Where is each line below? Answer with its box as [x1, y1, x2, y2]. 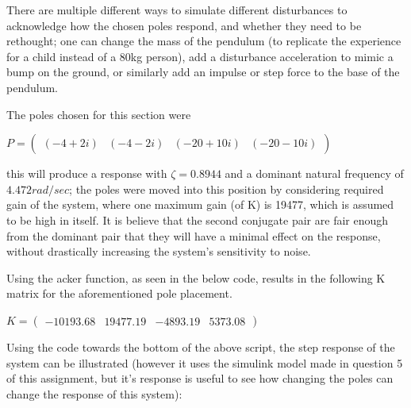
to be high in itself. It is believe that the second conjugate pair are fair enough [6, 211, 389, 228]
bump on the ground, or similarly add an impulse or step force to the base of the [6, 64, 400, 80]
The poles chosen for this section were [6, 106, 191, 122]
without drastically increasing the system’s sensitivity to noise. [6, 243, 311, 260]
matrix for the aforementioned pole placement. [6, 285, 232, 302]
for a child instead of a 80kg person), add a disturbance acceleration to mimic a [6, 48, 394, 64]
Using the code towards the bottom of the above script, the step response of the [6, 338, 395, 355]
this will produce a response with [6, 165, 167, 182]
